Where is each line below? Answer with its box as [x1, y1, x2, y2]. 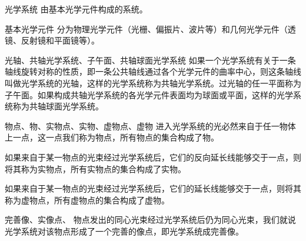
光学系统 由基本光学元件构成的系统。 [5, 3, 148, 15]
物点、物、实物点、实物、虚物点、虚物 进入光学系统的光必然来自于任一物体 [5, 119, 296, 132]
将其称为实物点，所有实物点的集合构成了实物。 [5, 162, 186, 175]
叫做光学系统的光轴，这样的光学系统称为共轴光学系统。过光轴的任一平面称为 [5, 76, 301, 89]
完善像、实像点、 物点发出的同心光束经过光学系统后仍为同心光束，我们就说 [5, 213, 296, 226]
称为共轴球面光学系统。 [12, 100, 104, 112]
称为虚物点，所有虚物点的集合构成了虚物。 [5, 193, 169, 206]
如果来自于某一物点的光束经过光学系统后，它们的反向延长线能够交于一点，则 [5, 150, 301, 163]
